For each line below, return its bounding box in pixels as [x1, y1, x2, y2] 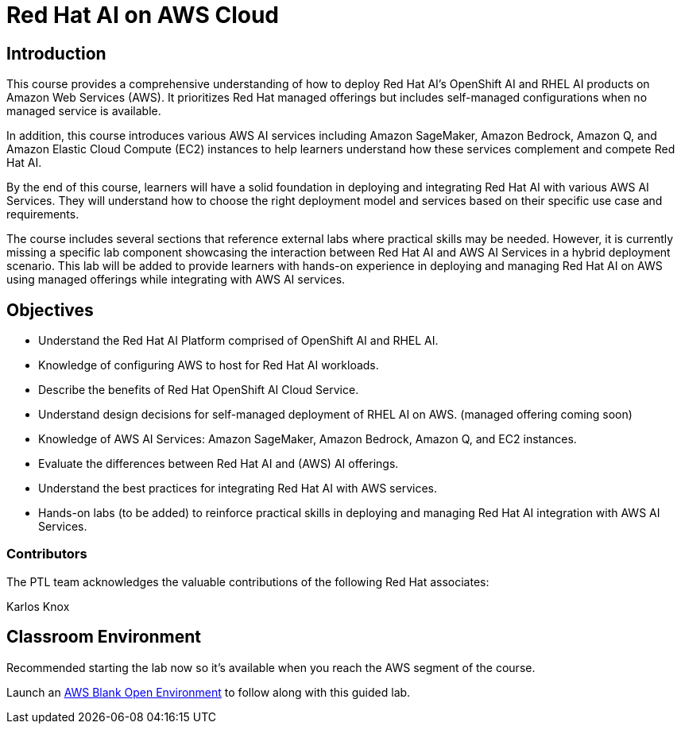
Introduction [6, 43, 106, 64]
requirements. [6, 207, 79, 222]
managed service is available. [6, 104, 161, 118]
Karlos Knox [6, 599, 70, 613]
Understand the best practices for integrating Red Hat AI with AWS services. [38, 481, 437, 496]
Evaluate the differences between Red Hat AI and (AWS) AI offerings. [38, 457, 399, 471]
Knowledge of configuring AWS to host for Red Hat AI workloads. [38, 358, 379, 373]
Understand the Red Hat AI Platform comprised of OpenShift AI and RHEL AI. [38, 334, 439, 348]
